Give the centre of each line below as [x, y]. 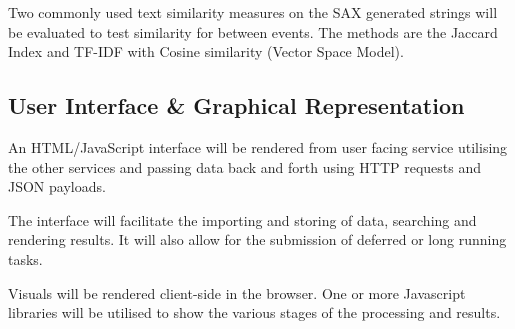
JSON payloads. [57, 186]
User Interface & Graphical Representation [236, 105]
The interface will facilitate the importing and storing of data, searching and [242, 219]
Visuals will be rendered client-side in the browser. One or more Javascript [237, 292]
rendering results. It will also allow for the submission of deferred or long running [257, 239]
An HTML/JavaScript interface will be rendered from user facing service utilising [258, 146]
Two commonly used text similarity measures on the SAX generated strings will [253, 12]
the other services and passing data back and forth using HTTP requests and [245, 166]
